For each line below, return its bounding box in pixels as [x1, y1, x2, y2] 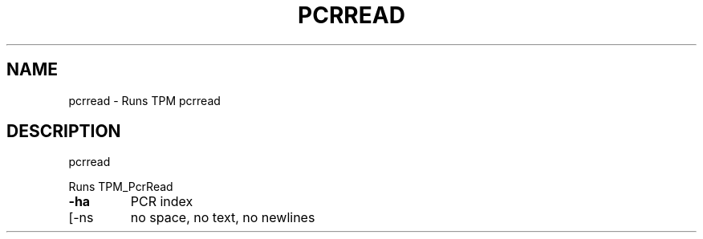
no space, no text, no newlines [130, 209, 315, 226]
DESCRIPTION [6, 121, 121, 142]
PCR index [130, 193, 193, 210]
